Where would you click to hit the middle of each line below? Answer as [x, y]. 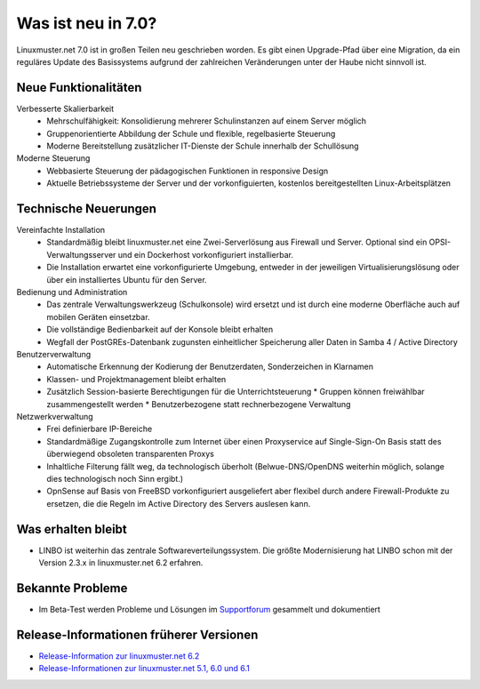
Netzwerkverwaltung [55, 416]
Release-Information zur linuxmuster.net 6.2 [119, 656]
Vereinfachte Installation [61, 230]
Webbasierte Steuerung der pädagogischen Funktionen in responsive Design [188, 171]
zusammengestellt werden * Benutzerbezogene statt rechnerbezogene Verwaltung [199, 404]
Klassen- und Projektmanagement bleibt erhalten [136, 379]
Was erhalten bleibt [72, 529]
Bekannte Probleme [72, 588]
